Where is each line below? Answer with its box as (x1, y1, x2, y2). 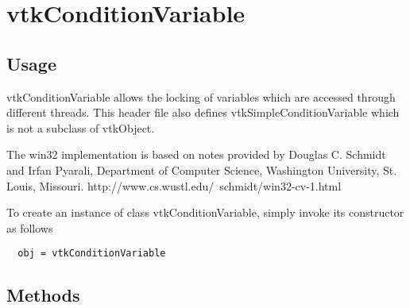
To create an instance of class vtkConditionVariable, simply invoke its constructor (6, 204, 404, 221)
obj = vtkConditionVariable (17, 248, 166, 260)
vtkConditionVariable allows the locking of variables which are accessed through (6, 88, 396, 105)
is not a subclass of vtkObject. (6, 119, 155, 136)
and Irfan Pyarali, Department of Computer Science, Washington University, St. (6, 161, 397, 178)
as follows (6, 219, 53, 236)
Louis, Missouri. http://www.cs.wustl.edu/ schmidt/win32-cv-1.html (6, 177, 342, 194)
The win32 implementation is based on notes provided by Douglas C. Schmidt (6, 146, 386, 163)
